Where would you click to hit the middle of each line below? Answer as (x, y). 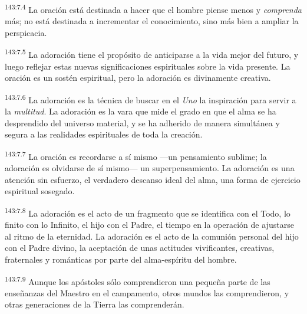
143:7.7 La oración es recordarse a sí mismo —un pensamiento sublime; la (136, 155)
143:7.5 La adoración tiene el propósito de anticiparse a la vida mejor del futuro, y (152, 54)
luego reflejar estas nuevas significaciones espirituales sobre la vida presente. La (148, 66)
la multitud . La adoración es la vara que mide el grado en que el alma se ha (141, 111)
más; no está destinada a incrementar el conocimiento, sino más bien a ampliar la (152, 21)
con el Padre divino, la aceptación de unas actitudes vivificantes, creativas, (140, 248)
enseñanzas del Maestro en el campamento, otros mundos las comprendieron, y (147, 292)
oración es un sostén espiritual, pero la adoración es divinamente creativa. (138, 78)
